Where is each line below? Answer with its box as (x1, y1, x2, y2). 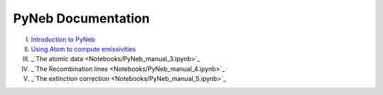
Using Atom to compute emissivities (30, 44, 136, 53)
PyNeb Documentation (13, 11, 150, 26)
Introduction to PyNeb (30, 35, 96, 44)
